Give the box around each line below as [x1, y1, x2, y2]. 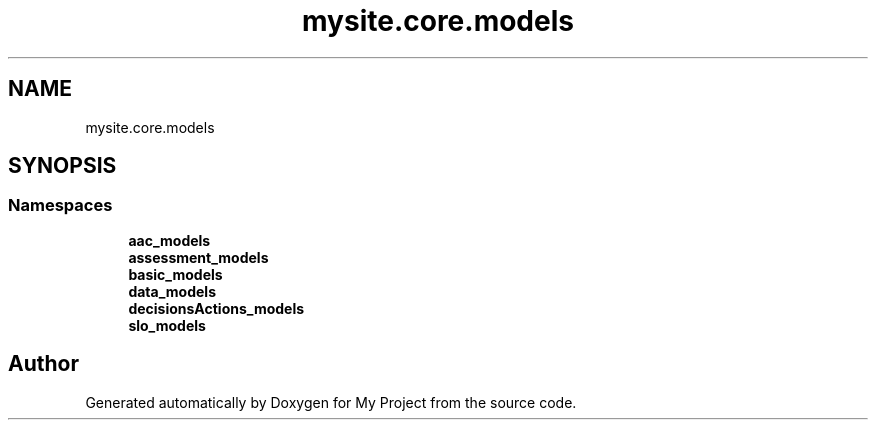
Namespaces [8, 195, 113, 216]
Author [8, 351, 79, 377]
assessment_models [128, 248, 269, 266]
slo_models [128, 316, 206, 334]
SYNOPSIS [8, 153, 117, 179]
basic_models [128, 265, 223, 283]
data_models [128, 282, 216, 300]
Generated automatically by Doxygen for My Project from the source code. [85, 393, 577, 411]
